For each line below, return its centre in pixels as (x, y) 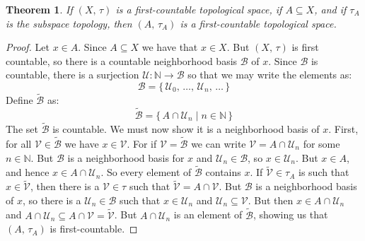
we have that (170, 47)
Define (19, 100)
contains (223, 172)
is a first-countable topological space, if (199, 9)
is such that (324, 172)
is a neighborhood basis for (126, 157)
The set (22, 129)
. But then (271, 200)
